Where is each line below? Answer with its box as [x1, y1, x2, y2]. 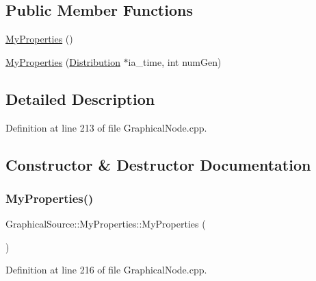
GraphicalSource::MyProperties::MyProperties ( [5, 217, 206, 231]
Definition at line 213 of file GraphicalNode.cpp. [5, 120, 207, 134]
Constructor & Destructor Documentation [5, 154, 311, 175]
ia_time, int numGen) [128, 54, 222, 69]
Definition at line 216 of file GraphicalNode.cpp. [5, 262, 207, 277]
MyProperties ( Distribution [5, 54, 120, 69]
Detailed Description [5, 88, 155, 109]
